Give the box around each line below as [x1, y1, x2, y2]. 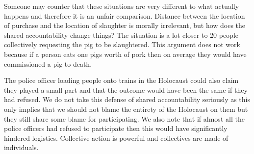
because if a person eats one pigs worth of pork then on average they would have [4, 49, 247, 59]
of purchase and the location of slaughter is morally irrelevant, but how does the [4, 20, 246, 30]
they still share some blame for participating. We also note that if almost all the [4, 113, 245, 124]
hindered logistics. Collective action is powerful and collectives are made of [4, 132, 229, 143]
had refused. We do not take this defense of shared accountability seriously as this [4, 94, 251, 104]
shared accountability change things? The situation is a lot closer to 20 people [4, 29, 239, 40]
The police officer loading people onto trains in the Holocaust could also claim [4, 75, 239, 85]
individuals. [4, 142, 39, 153]
